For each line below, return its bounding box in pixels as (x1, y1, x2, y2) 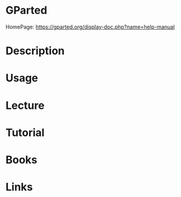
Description (5, 44, 65, 58)
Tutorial (5, 126, 45, 139)
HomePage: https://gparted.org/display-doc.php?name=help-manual (5, 23, 175, 30)
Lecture (5, 99, 45, 112)
